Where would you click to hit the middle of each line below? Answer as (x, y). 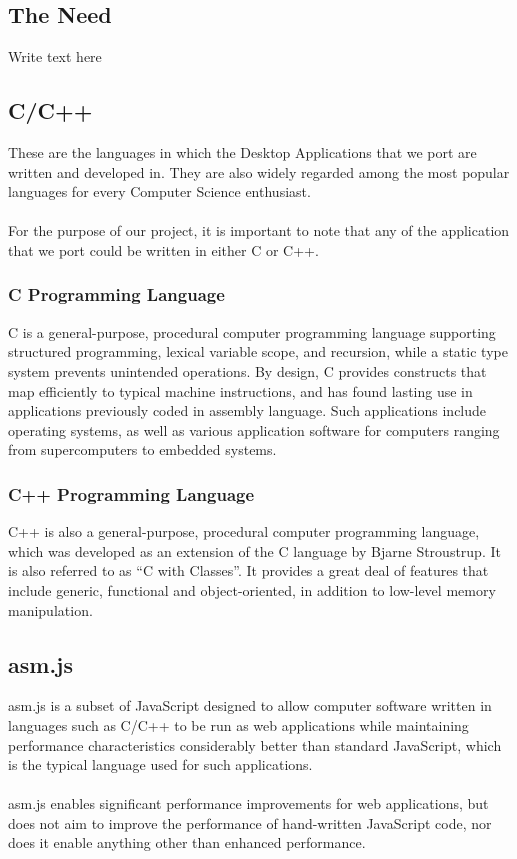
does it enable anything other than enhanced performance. (187, 842)
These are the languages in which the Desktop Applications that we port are (242, 152)
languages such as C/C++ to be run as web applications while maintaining (238, 724)
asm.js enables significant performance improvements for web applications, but (248, 803)
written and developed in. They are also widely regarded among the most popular (259, 171)
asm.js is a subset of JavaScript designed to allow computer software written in (250, 705)
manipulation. (50, 609)
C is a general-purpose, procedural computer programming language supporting (252, 331)
